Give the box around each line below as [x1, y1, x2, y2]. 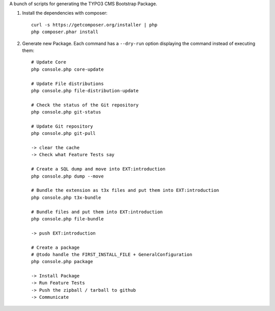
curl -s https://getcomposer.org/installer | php [31, 22, 158, 27]
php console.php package [31, 259, 93, 265]
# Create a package [31, 244, 80, 250]
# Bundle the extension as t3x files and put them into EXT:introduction [31, 187, 219, 193]
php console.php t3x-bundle [31, 194, 101, 201]
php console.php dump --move [31, 173, 104, 179]
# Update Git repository [31, 123, 93, 129]
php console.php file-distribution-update [31, 88, 139, 94]
